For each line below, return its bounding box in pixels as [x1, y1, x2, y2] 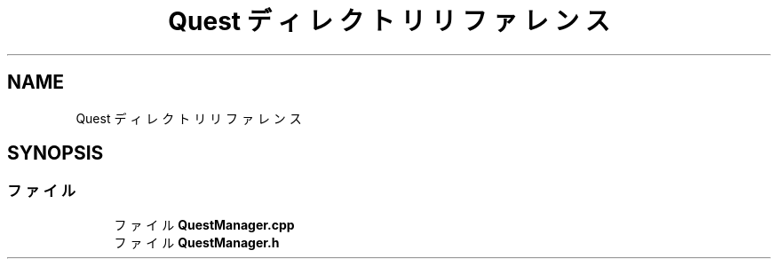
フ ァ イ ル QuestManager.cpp [114, 216, 295, 232]
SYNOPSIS [7, 142, 104, 165]
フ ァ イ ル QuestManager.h [114, 234, 280, 250]
